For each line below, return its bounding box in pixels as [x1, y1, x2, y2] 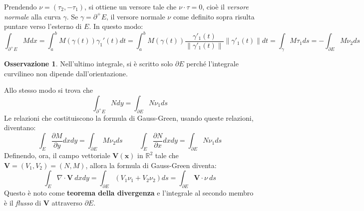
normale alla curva [4, 11, 61, 21]
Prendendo [4, 1, 37, 11]
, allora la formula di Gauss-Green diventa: [85, 160, 217, 170]
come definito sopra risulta [173, 11, 255, 21]
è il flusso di [4, 197, 41, 208]
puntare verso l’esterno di [4, 21, 82, 31]
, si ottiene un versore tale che [84, 1, 177, 11]
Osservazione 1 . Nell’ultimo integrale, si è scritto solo [4, 58, 173, 69]
